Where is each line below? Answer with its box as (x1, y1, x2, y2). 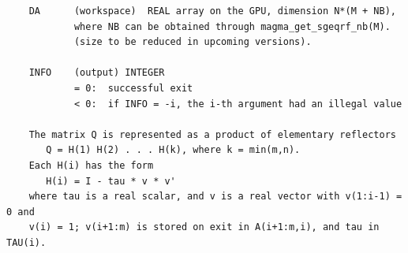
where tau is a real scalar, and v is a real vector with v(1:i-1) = (28, 191, 402, 203)
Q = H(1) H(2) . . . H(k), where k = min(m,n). (46, 144, 301, 156)
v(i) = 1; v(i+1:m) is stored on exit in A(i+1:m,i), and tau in (28, 221, 380, 233)
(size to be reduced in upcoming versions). (73, 36, 312, 48)
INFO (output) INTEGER (28, 67, 165, 79)
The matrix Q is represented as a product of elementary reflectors (28, 128, 396, 140)
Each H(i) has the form (28, 159, 154, 171)
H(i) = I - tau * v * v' (46, 175, 176, 187)
